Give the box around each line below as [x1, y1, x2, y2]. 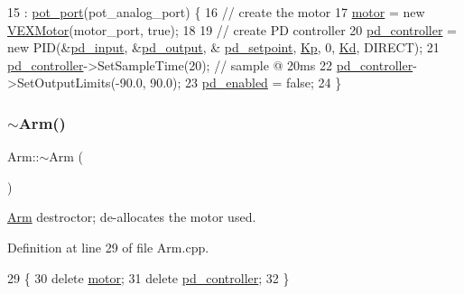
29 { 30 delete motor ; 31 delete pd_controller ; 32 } [7, 268, 290, 287]
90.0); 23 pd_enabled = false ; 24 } [150, 73, 342, 92]
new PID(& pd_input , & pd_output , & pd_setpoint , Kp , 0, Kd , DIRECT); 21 [7, 38, 440, 57]
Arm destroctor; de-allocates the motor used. [7, 207, 256, 226]
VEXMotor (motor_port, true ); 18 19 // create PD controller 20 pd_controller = [7, 20, 458, 39]
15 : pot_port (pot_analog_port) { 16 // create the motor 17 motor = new [7, 3, 425, 21]
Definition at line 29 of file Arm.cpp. [7, 237, 209, 256]
